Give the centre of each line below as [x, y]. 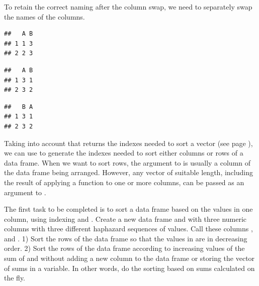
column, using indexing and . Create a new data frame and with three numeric [125, 219]
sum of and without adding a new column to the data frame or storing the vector [129, 258]
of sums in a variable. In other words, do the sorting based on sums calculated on [129, 268]
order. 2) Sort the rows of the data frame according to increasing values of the [124, 248]
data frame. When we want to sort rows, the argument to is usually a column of [127, 162]
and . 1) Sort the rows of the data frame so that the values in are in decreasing [126, 238]
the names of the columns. [45, 16]
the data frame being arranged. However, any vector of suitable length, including [128, 172]
